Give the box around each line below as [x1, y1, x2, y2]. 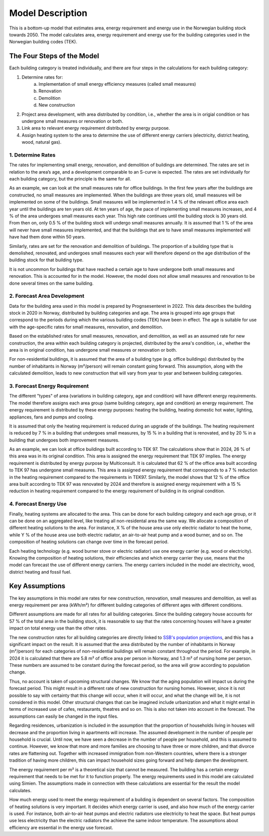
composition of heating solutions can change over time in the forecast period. [9, 539, 169, 545]
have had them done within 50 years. [9, 234, 86, 240]
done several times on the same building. [9, 280, 94, 286]
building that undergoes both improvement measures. [9, 437, 120, 443]
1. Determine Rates [9, 151, 56, 158]
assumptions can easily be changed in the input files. [9, 713, 119, 719]
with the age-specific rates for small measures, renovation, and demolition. [9, 324, 163, 330]
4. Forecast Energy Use [9, 500, 67, 507]
